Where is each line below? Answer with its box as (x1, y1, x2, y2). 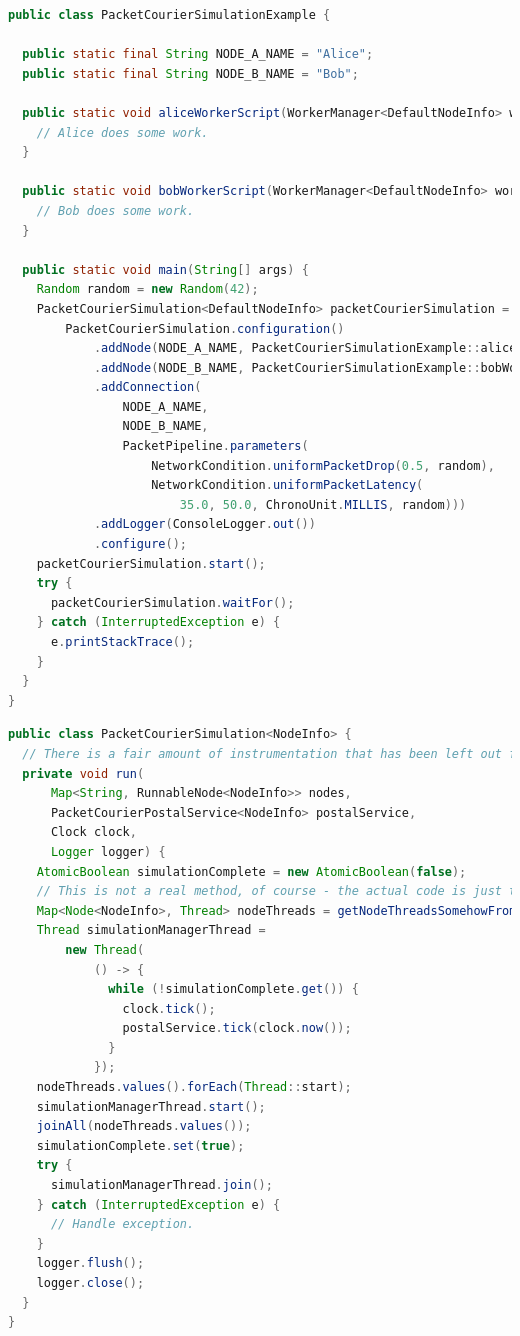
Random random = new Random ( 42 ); (36, 282, 259, 297)
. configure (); (93, 537, 187, 552)
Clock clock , (50, 825, 137, 840)
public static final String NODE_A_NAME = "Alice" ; (22, 47, 374, 62)
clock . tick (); (122, 1001, 216, 1016)
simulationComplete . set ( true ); (36, 1138, 245, 1153)
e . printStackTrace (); (50, 635, 195, 649)
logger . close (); (36, 1276, 145, 1290)
